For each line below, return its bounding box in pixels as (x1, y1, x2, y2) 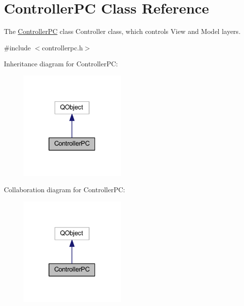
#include (4, 42, 31, 52)
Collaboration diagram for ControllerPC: (4, 184, 125, 195)
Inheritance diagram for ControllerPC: (4, 59, 118, 69)
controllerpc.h (42, 42, 83, 52)
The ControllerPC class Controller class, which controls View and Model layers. (4, 26, 241, 36)
